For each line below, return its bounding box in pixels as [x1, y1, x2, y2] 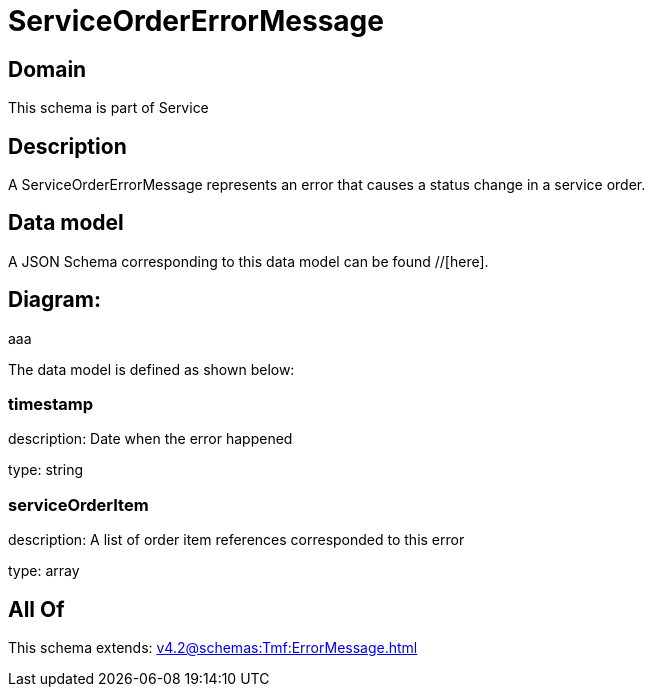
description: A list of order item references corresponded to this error [8, 531, 465, 549]
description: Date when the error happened [8, 430, 293, 448]
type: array [8, 562, 80, 580]
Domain [8, 56, 87, 82]
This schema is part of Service [8, 99, 209, 117]
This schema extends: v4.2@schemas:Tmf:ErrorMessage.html [8, 639, 418, 657]
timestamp [8, 394, 94, 415]
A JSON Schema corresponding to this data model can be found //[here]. [8, 252, 489, 270]
